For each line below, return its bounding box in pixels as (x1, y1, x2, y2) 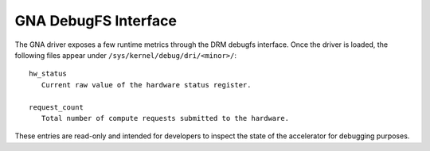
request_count (29, 103, 84, 111)
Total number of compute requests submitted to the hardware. (41, 114, 290, 122)
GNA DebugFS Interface (14, 12, 177, 29)
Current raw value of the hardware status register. (41, 80, 252, 89)
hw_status (29, 69, 67, 79)
